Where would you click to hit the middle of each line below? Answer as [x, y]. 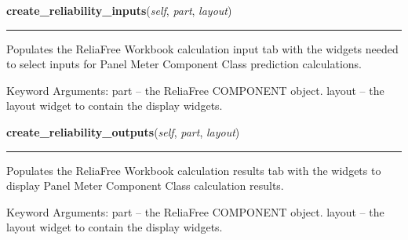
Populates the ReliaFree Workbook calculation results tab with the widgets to [194, 170]
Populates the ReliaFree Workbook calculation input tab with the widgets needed [202, 48]
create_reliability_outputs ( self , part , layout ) [123, 131]
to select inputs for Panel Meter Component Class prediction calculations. [184, 64]
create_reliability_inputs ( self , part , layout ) [119, 10]
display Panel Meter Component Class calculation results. [145, 185]
